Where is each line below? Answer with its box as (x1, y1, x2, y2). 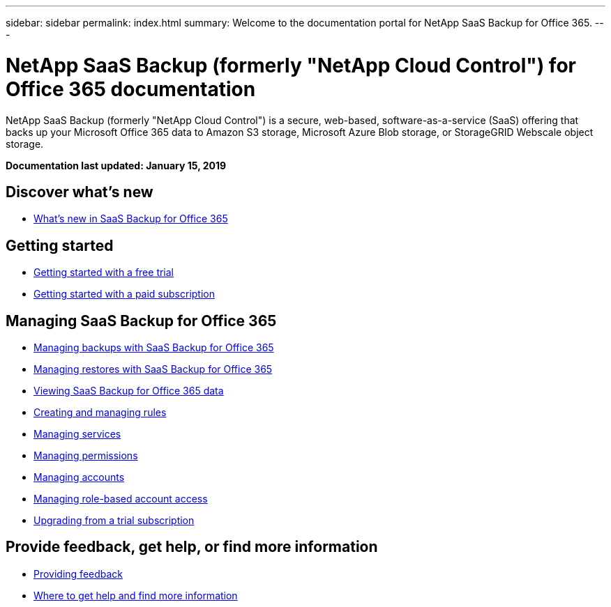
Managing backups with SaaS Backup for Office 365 (33, 341, 274, 354)
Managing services (33, 428, 121, 440)
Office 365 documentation (6, 77, 256, 101)
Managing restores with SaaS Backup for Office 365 (33, 363, 273, 376)
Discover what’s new (6, 183, 153, 201)
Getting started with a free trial (33, 266, 174, 279)
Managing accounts (33, 471, 125, 484)
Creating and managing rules (33, 406, 167, 419)
